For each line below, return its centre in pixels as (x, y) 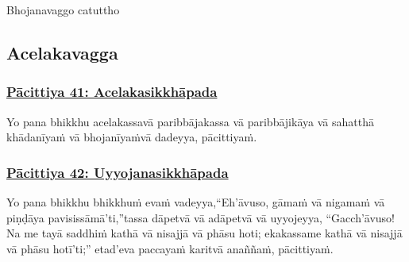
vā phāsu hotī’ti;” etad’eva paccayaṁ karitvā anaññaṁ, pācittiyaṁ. (170, 248)
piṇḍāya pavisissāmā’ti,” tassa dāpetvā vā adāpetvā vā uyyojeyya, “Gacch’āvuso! (201, 217)
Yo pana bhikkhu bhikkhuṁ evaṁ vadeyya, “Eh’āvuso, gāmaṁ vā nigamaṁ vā (196, 202)
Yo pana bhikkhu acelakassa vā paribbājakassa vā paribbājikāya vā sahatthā (190, 121)
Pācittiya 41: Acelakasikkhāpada (112, 92)
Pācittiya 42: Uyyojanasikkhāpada (118, 172)
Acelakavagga (62, 52)
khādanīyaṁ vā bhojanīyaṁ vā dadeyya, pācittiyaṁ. (132, 137)
